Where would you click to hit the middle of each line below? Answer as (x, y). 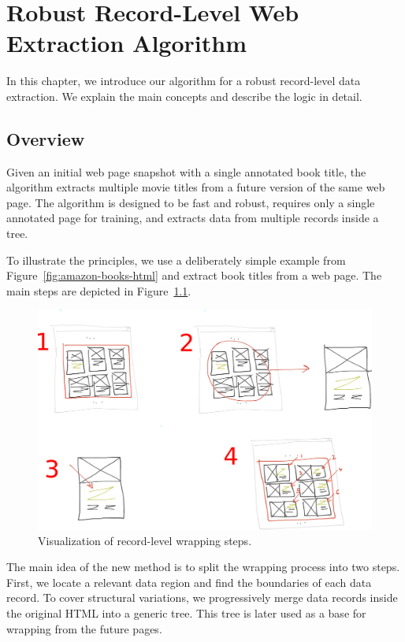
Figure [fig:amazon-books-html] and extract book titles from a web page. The (194, 275)
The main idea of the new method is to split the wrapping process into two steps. (203, 567)
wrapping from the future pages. (84, 628)
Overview (46, 138)
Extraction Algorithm (126, 43)
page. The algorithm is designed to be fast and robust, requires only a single (191, 202)
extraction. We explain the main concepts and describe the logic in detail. (184, 96)
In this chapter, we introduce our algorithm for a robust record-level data (184, 81)
